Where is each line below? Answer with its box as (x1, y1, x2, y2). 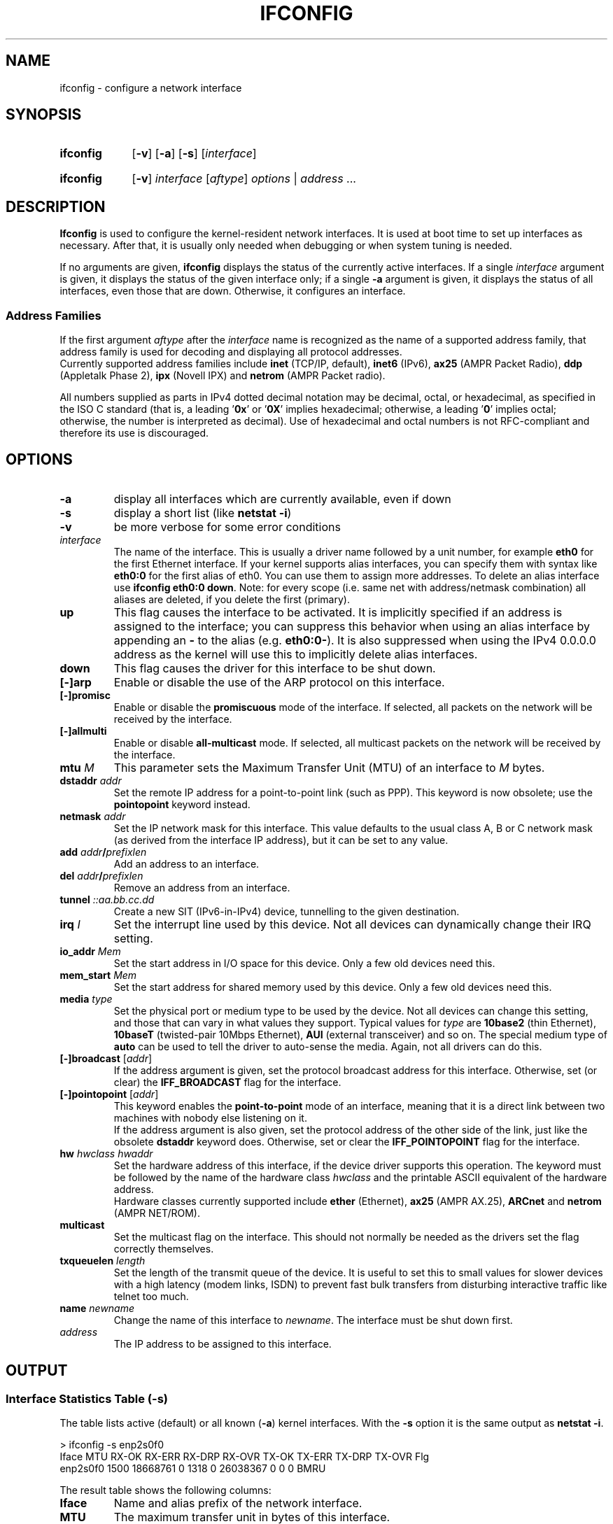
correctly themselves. (113, 1242, 214, 1255)
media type (59, 992, 113, 1005)
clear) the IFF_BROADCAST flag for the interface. (113, 1075, 341, 1088)
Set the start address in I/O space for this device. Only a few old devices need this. (113, 957, 495, 969)
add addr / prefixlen (59, 845, 147, 858)
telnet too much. (113, 1290, 189, 1302)
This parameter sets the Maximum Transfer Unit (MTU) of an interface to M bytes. (113, 760, 545, 775)
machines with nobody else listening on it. (113, 1111, 307, 1124)
